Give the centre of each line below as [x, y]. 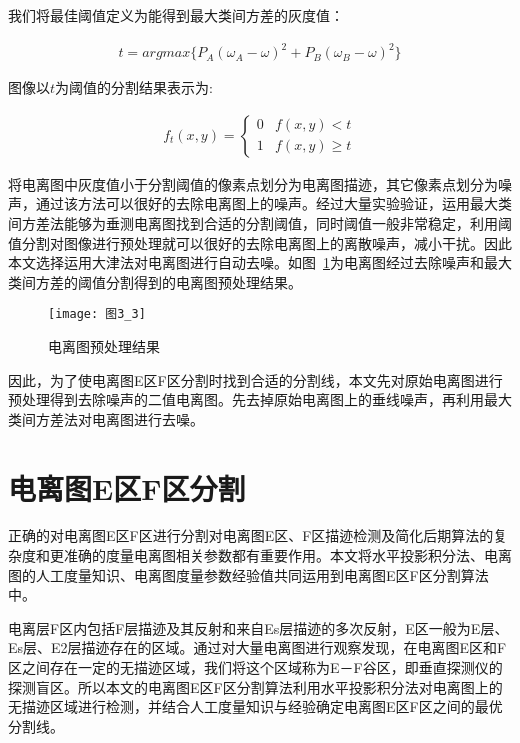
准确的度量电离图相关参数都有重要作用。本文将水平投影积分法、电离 [287, 555]
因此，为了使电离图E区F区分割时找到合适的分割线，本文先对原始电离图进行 [255, 379]
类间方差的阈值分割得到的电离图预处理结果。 [155, 281]
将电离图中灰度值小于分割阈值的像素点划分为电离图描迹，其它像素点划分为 [253, 183]
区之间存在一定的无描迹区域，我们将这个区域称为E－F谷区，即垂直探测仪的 [255, 667]
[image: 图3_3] [97, 314]
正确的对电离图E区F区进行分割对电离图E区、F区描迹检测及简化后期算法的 [251, 535]
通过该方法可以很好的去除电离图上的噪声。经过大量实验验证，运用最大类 [273, 203]
